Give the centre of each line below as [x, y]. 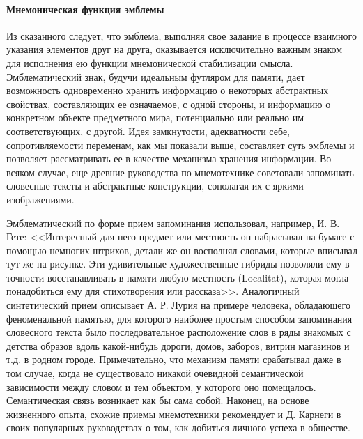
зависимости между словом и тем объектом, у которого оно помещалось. [161, 386]
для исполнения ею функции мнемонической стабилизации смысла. [150, 62]
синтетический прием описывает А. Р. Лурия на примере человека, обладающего [178, 305]
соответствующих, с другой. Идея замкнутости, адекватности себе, [148, 131]
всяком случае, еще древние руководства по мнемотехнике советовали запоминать [180, 172]
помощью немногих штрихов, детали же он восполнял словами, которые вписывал [182, 250]
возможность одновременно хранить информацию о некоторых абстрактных [168, 90]
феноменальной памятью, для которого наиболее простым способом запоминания [179, 318]
